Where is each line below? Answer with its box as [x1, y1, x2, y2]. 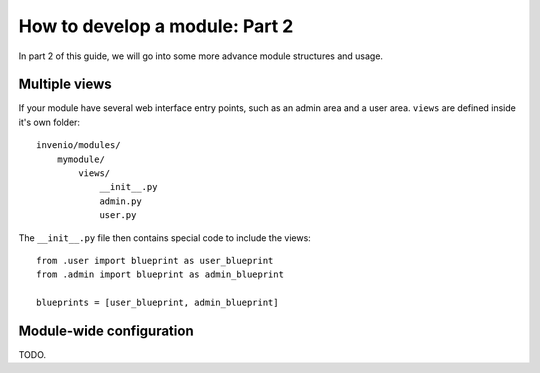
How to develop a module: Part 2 [18, 15, 294, 37]
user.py [99, 210, 137, 221]
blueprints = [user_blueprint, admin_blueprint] [36, 297, 279, 309]
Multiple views [18, 76, 112, 93]
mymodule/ [56, 153, 105, 165]
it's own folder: [18, 116, 80, 128]
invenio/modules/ [36, 140, 121, 151]
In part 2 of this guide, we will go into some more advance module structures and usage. [18, 50, 384, 62]
